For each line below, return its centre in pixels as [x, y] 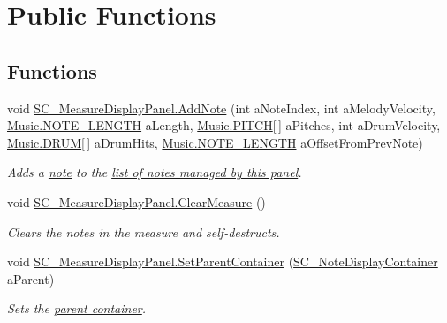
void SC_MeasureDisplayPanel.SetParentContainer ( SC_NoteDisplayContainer [223, 261]
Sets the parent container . [77, 308]
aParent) [31, 278]
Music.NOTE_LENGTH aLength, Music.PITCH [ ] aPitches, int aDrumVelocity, [224, 125]
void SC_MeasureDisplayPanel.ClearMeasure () [136, 201]
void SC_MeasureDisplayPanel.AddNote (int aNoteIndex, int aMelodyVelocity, [221, 108]
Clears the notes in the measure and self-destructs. [144, 231]
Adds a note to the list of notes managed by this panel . [155, 172]
